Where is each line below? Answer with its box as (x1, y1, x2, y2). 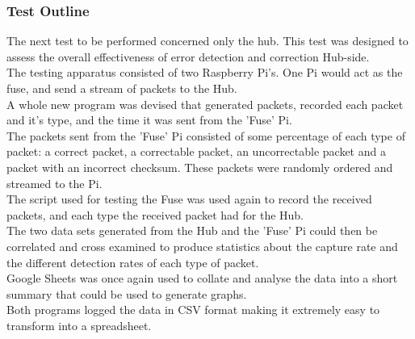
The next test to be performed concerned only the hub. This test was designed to (6, 32, 409, 49)
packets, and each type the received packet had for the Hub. (6, 206, 304, 223)
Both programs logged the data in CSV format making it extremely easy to (6, 301, 380, 318)
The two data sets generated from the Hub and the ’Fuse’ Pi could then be (6, 222, 378, 239)
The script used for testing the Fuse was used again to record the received (6, 190, 372, 207)
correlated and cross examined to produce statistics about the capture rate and (6, 237, 398, 254)
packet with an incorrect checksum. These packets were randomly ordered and (6, 158, 393, 175)
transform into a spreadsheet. (6, 316, 152, 333)
